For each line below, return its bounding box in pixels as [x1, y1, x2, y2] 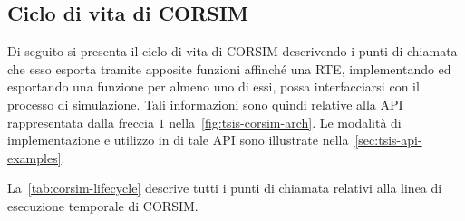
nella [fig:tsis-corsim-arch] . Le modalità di [169, 112, 402, 131]
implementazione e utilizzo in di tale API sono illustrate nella [7, 130, 349, 149]
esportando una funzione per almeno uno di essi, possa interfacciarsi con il [7, 77, 420, 96]
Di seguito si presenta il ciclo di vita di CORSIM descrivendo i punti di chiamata [7, 42, 458, 61]
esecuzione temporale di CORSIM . [7, 196, 199, 215]
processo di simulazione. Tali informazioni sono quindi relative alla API [7, 94, 403, 113]
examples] [7, 148, 62, 167]
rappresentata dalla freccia [7, 112, 154, 131]
